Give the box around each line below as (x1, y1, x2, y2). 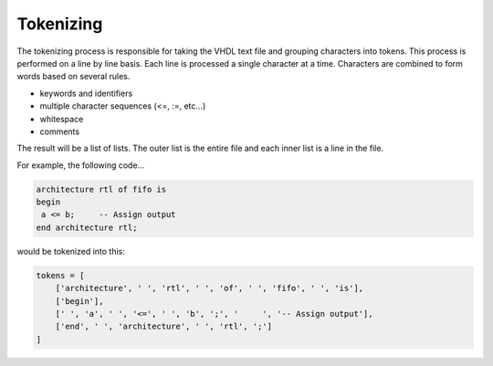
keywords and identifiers (39, 88, 133, 99)
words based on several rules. (16, 71, 131, 82)
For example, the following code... (16, 160, 145, 171)
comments (39, 126, 80, 137)
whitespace (39, 113, 84, 124)
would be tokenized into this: (16, 246, 125, 256)
